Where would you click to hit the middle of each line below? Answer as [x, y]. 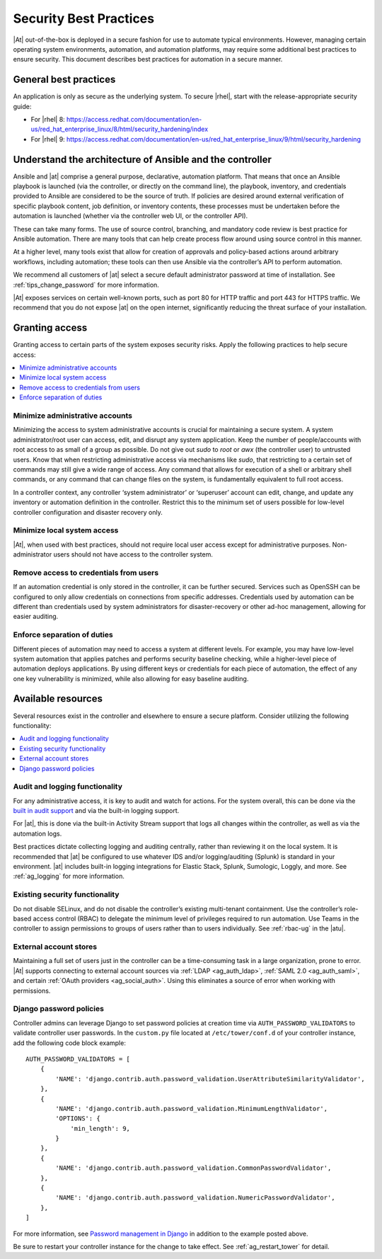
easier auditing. [36, 617]
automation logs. [37, 833]
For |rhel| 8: [48, 120]
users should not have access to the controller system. [133, 554]
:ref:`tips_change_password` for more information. [86, 285]
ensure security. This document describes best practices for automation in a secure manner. [148, 59]
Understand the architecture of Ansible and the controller [143, 159]
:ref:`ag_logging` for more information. [69, 876]
